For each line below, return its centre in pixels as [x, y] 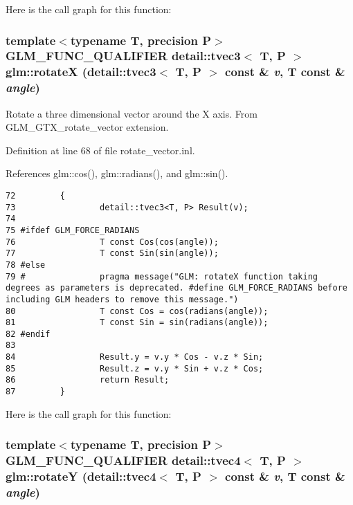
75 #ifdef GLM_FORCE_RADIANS [73, 230]
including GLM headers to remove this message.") [122, 299]
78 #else [26, 265]
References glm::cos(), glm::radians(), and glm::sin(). [117, 173]
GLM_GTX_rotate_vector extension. [87, 127]
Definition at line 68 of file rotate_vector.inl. [100, 150]
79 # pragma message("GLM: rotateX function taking [162, 276]
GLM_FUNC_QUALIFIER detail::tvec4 [123, 460]
